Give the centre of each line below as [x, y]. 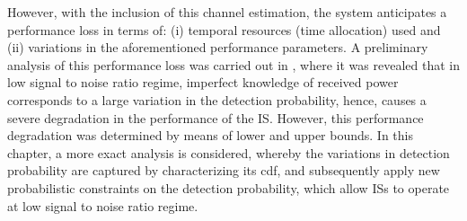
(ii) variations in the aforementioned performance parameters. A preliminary [218, 47]
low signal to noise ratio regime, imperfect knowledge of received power [203, 82]
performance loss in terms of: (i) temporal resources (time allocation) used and [224, 29]
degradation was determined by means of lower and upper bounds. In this [210, 135]
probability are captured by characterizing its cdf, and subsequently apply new [224, 170]
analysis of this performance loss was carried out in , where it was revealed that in [233, 64]
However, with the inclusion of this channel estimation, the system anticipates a [227, 12]
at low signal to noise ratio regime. [103, 205]
